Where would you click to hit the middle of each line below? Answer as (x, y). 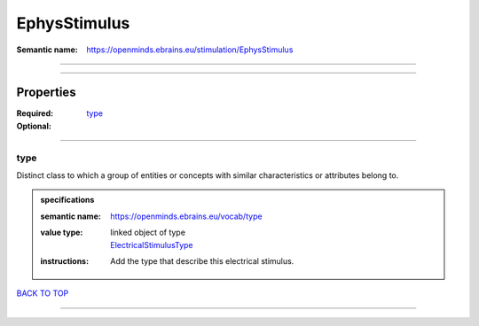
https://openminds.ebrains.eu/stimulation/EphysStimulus (190, 50)
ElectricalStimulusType (152, 244)
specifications (67, 200)
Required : (35, 113)
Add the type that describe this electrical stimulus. (202, 260)
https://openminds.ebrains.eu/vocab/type (186, 216)
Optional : (34, 126)
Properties (46, 93)
